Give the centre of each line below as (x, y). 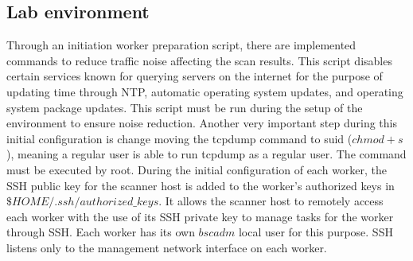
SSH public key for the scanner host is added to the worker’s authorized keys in (201, 185)
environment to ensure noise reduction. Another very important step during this (202, 123)
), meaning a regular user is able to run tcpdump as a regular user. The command (206, 154)
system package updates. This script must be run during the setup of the (185, 107)
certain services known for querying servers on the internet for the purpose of (195, 76)
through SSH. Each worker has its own (101, 232)
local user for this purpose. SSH (316, 232)
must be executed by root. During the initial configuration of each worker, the (197, 169)
